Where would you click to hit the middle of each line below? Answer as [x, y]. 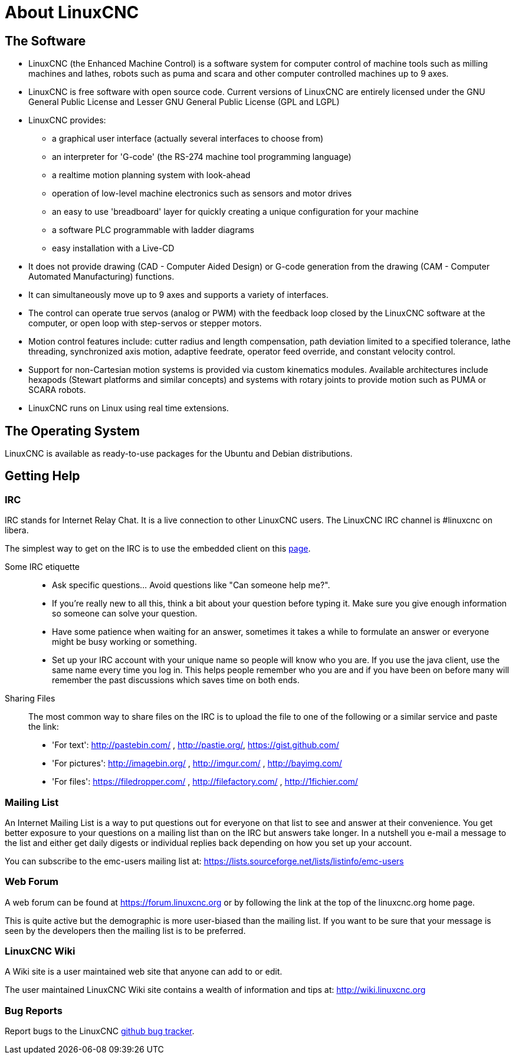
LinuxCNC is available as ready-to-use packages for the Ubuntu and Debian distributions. [179, 454]
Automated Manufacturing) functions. [101, 277]
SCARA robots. [57, 390]
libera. [17, 530]
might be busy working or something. [124, 642]
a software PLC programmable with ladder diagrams [153, 230]
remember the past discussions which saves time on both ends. [176, 680]
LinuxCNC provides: [67, 120]
